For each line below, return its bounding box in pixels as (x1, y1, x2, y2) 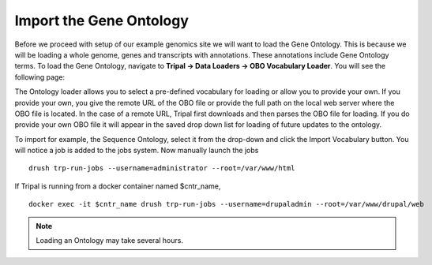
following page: (14, 72, 66, 82)
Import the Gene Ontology (14, 12, 190, 29)
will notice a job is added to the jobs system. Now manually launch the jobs (14, 146, 259, 155)
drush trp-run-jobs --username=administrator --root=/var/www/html (28, 164, 295, 173)
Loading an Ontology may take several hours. (36, 236, 183, 245)
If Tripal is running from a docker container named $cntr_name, (14, 181, 221, 191)
